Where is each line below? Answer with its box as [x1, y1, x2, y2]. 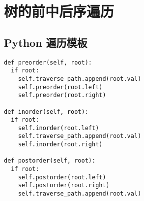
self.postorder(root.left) [18, 173, 106, 181]
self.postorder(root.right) [18, 182, 110, 189]
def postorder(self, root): [4, 157, 96, 165]
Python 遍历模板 [4, 34, 87, 50]
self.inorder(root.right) [18, 141, 103, 148]
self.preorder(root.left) [18, 83, 103, 91]
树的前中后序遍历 [4, 1, 115, 21]
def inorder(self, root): [4, 108, 88, 115]
